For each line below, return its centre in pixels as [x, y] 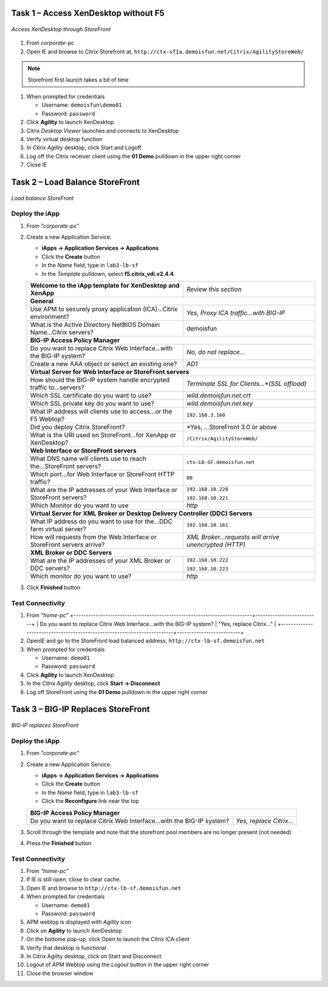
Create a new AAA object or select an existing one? [104, 364]
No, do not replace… [216, 352]
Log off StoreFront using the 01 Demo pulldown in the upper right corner [117, 692]
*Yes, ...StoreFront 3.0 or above [232, 427]
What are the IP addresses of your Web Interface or [104, 490]
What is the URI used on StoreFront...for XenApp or [103, 435]
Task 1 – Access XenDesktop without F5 [88, 13]
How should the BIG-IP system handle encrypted [100, 379]
